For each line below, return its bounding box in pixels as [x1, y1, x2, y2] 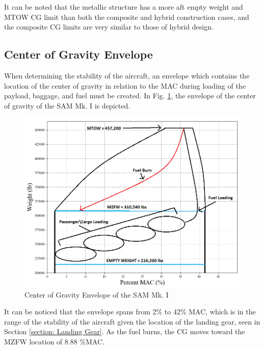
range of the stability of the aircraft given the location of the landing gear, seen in [4, 316, 260, 327]
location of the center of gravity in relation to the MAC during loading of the [4, 80, 246, 91]
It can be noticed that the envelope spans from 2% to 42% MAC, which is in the [4, 306, 256, 317]
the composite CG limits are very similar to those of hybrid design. [4, 21, 214, 32]
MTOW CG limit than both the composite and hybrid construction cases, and [4, 11, 249, 22]
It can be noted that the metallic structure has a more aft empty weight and [4, 2, 243, 12]
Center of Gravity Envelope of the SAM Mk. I [24, 289, 169, 300]
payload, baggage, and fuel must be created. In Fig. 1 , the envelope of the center [4, 90, 256, 101]
